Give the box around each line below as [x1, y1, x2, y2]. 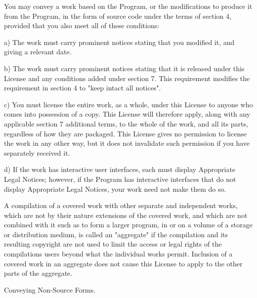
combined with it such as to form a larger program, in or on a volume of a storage [4, 219, 253, 230]
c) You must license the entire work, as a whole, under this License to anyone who [4, 99, 253, 109]
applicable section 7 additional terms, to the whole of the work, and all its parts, [4, 118, 248, 128]
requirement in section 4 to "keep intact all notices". [4, 83, 161, 93]
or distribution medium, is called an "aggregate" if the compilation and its [4, 229, 228, 239]
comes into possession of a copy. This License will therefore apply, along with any [4, 109, 251, 119]
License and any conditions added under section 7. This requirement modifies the [4, 73, 250, 83]
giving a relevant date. [4, 46, 72, 57]
